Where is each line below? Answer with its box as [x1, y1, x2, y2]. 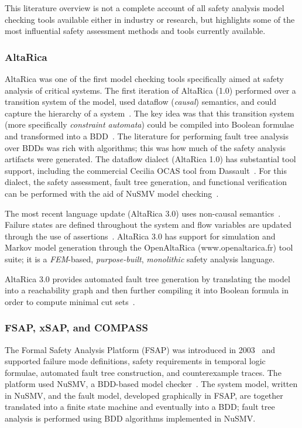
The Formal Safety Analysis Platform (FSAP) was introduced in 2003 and [5, 343, 276, 355]
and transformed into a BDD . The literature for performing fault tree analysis [5, 129, 289, 142]
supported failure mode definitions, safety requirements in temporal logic [5, 355, 266, 367]
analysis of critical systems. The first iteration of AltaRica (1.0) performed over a [5, 84, 296, 96]
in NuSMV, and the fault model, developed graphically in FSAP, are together [5, 389, 283, 401]
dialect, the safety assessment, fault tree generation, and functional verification [5, 176, 287, 188]
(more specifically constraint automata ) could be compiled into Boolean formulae [5, 118, 294, 131]
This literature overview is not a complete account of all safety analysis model [5, 2, 284, 13]
